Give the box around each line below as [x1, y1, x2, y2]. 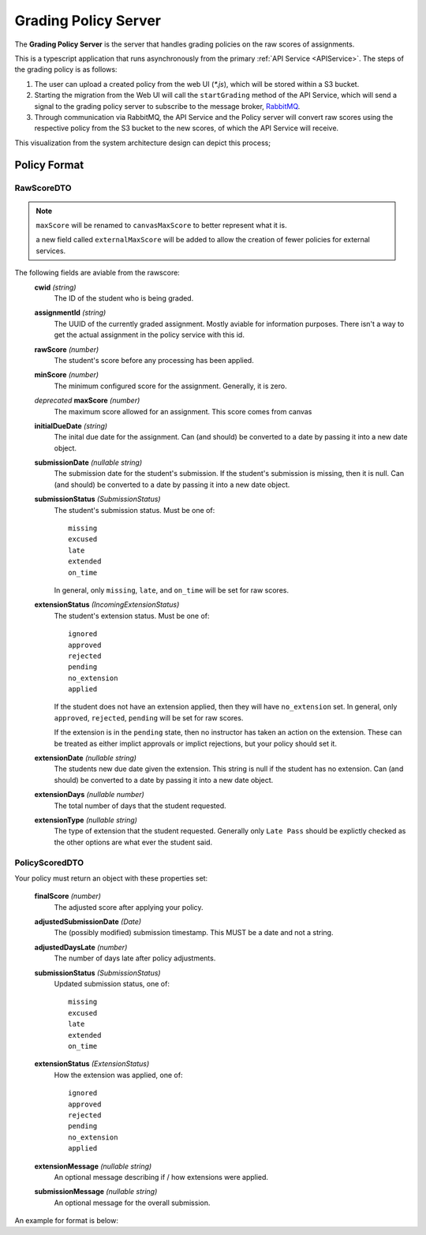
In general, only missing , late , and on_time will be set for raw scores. [54, 585, 290, 595]
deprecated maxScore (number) [34, 395, 140, 406]
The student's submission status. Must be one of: [54, 505, 215, 515]
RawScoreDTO [14, 182, 72, 193]
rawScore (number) [34, 344, 99, 354]
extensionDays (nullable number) [34, 790, 145, 799]
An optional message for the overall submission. [54, 1198, 211, 1207]
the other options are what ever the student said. [54, 837, 213, 847]
